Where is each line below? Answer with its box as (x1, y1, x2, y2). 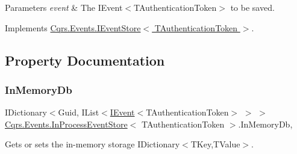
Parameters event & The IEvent (5, 1, 123, 13)
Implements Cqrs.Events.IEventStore (5, 21, 141, 34)
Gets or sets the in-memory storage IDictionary (5, 138, 180, 150)
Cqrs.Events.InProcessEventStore (5, 117, 128, 130)
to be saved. (230, 1, 275, 13)
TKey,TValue (190, 138, 240, 150)
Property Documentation (5, 51, 165, 69)
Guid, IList (58, 106, 99, 119)
